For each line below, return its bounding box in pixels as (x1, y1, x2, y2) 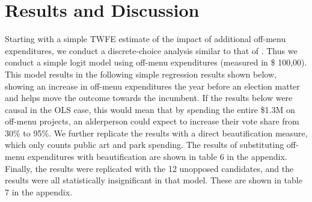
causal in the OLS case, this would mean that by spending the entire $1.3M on (5, 103, 295, 115)
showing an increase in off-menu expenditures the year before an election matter (5, 79, 300, 92)
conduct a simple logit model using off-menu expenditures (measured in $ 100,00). (5, 56, 307, 69)
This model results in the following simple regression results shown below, (5, 67, 277, 80)
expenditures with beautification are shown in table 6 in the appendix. (27, 150, 287, 163)
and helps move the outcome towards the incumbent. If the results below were (5, 91, 293, 104)
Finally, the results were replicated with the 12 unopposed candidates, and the (5, 162, 294, 174)
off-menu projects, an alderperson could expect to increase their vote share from (5, 115, 299, 127)
